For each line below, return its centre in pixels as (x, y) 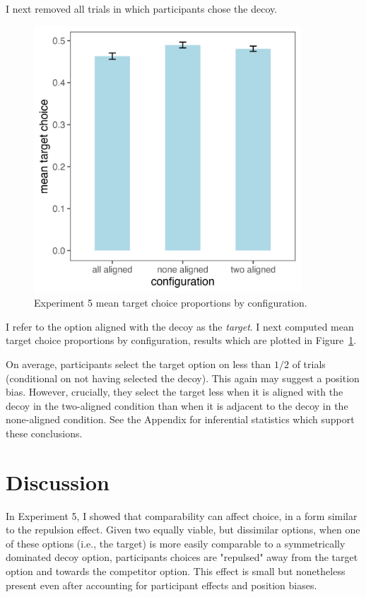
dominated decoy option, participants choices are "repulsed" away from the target (182, 557)
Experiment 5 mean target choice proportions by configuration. (171, 303)
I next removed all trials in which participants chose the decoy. (142, 8)
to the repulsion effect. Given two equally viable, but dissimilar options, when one (183, 530)
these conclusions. (44, 433)
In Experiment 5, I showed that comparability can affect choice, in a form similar (182, 515)
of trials (309, 363)
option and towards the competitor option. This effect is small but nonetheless (176, 571)
